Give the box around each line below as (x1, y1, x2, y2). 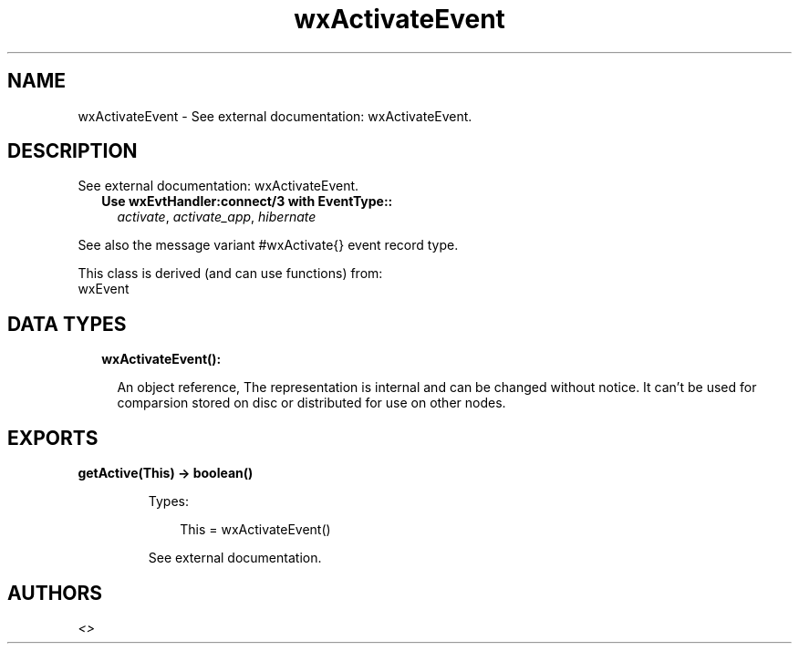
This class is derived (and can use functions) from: (78, 265, 383, 282)
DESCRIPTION (7, 139, 138, 163)
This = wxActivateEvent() (180, 522, 331, 538)
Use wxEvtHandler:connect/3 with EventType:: (101, 193, 393, 210)
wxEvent (78, 281, 130, 297)
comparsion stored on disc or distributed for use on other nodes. (117, 395, 506, 411)
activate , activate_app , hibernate (117, 209, 316, 225)
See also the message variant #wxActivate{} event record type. (78, 237, 459, 253)
